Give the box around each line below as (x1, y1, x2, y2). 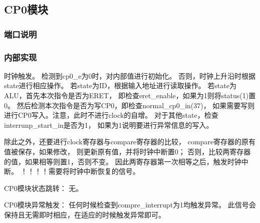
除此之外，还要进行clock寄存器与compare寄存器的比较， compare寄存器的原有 (4, 136, 256, 147)
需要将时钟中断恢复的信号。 (48, 166, 140, 176)
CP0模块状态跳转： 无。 (4, 182, 83, 193)
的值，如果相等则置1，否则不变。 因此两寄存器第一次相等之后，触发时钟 (4, 156, 241, 166)
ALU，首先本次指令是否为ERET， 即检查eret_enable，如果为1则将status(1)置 (4, 90, 256, 101)
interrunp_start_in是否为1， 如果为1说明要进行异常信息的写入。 (4, 119, 213, 130)
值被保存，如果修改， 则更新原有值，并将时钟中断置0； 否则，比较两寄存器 (4, 146, 251, 156)
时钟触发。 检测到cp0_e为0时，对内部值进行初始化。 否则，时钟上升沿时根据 (4, 70, 256, 81)
